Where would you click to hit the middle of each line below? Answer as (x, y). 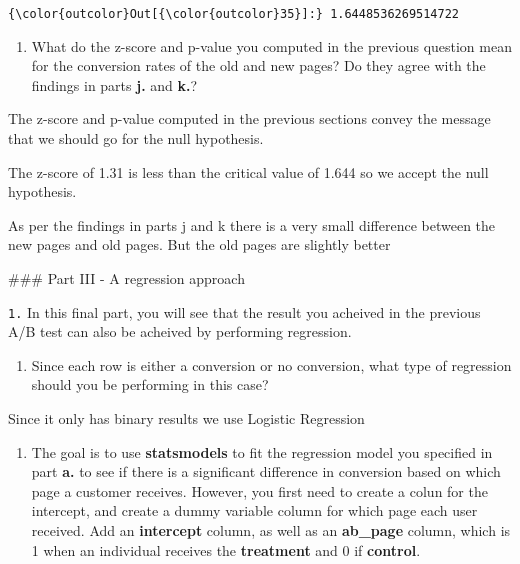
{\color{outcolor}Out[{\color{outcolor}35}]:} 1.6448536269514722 (234, 14)
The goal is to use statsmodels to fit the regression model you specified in (262, 451)
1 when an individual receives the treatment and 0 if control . (226, 549)
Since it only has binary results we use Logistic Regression (186, 418)
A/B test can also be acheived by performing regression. (180, 331)
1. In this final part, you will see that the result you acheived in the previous (244, 311)
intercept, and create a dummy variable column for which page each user (254, 510)
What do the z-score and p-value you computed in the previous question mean (271, 45)
